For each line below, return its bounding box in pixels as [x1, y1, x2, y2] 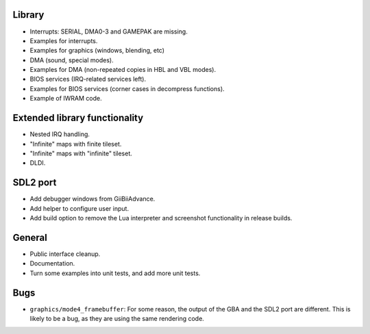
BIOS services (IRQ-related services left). [29, 75, 147, 83]
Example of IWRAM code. [29, 94, 102, 103]
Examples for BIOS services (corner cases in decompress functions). [29, 84, 225, 92]
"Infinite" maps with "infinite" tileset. [29, 149, 133, 157]
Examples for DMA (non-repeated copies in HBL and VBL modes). [29, 66, 216, 74]
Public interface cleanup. [29, 250, 101, 258]
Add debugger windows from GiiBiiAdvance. [29, 195, 156, 203]
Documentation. [29, 259, 75, 268]
